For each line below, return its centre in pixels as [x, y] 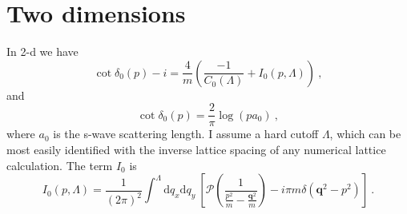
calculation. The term [60, 165]
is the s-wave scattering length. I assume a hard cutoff [186, 134]
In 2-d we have [42, 52]
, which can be [365, 134]
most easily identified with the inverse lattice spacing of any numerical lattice [196, 149]
